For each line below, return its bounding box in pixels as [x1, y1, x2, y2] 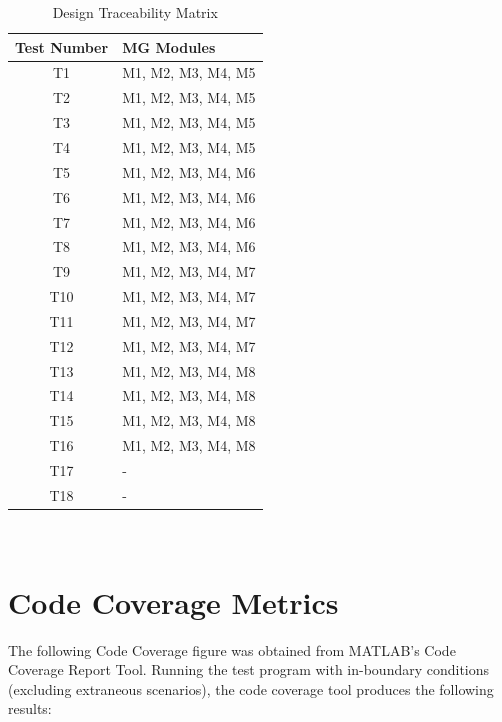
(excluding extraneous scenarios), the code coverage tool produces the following [8, 678, 494, 699]
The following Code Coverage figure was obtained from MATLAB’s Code [8, 639, 456, 660]
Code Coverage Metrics [8, 581, 339, 622]
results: [8, 698, 52, 719]
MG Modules [122, 36, 216, 57]
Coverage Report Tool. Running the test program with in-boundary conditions [8, 659, 490, 680]
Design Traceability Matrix [52, 2, 218, 22]
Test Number [15, 36, 109, 57]
